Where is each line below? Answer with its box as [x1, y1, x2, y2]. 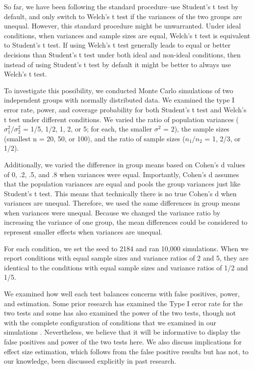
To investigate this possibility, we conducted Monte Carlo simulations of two [4, 85, 233, 95]
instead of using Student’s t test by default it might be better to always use [4, 59, 231, 69]
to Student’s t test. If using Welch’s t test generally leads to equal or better [4, 40, 231, 50]
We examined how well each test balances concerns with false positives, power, [4, 289, 240, 299]
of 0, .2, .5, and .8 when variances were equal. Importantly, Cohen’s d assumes [4, 169, 239, 179]
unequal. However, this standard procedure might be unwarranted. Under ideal [4, 21, 241, 31]
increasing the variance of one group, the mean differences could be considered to [4, 217, 248, 227]
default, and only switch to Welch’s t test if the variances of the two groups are [4, 11, 242, 21]
